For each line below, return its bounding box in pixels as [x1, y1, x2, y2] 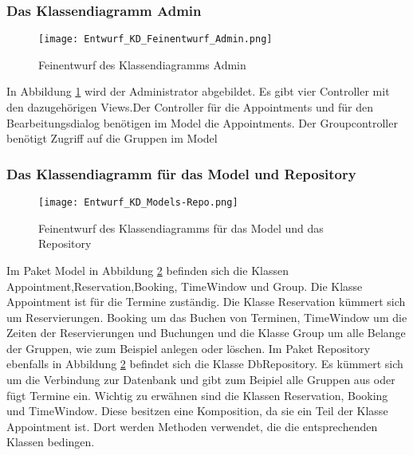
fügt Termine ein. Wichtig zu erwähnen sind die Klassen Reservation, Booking [6, 386, 388, 403]
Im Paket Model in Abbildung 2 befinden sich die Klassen [6, 261, 289, 278]
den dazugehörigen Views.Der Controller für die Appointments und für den [6, 99, 373, 116]
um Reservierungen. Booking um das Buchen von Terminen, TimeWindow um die [6, 308, 407, 325]
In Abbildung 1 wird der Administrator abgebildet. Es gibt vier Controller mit [6, 83, 390, 100]
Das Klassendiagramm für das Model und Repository [6, 163, 356, 183]
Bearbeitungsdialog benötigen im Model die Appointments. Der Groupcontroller [6, 114, 398, 131]
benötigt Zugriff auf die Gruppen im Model [6, 130, 218, 147]
